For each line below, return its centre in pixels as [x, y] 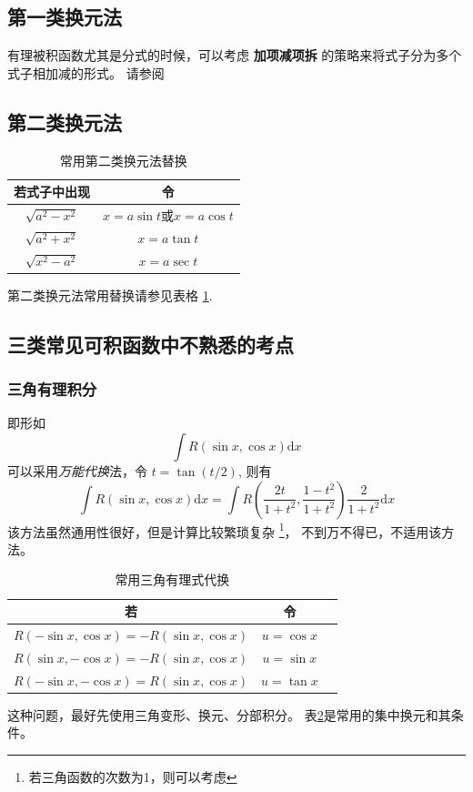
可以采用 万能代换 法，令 [77, 471]
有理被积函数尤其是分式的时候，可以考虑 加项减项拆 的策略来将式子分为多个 [235, 55]
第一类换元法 [65, 17]
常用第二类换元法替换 [123, 160]
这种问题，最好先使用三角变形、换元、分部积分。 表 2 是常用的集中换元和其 [229, 714]
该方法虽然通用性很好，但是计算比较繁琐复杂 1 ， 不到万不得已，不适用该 [225, 530]
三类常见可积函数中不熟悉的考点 [151, 344]
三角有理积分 [52, 389]
